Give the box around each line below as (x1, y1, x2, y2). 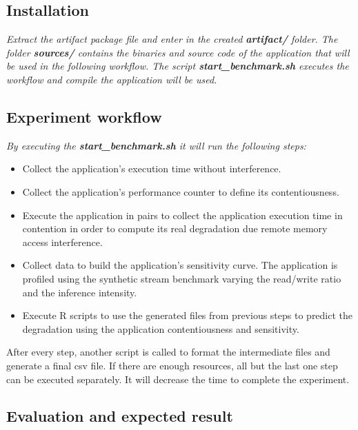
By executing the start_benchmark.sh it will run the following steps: (6, 138, 306, 152)
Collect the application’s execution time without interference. (22, 161, 281, 176)
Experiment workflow (6, 105, 162, 127)
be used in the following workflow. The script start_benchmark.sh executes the (6, 59, 349, 73)
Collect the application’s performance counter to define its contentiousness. (22, 184, 339, 198)
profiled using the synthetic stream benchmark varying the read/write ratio (22, 271, 341, 285)
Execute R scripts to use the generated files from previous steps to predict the (22, 308, 353, 322)
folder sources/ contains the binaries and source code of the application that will (6, 45, 350, 59)
